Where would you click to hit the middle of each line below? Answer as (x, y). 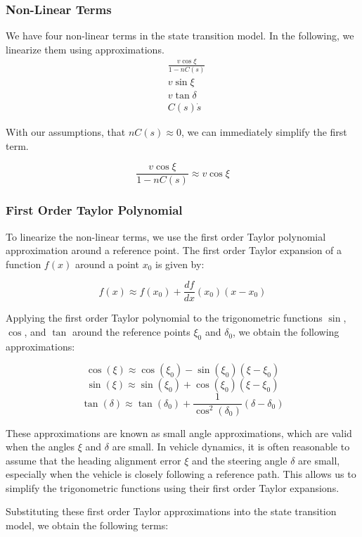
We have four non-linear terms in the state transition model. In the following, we (180, 36)
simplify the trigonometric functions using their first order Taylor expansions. (173, 487)
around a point (107, 264)
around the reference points (131, 332)
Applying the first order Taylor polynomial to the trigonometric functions (164, 318)
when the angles (40, 447)
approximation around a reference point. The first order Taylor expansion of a (174, 250)
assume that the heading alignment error (93, 460)
